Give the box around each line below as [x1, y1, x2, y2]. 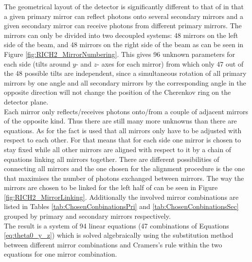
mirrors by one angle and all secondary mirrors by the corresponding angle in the [4, 77, 246, 87]
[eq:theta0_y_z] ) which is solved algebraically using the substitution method [4, 230, 234, 240]
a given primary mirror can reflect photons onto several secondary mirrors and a [4, 11, 243, 21]
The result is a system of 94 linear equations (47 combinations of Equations [4, 220, 229, 230]
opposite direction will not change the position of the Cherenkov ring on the [4, 87, 231, 97]
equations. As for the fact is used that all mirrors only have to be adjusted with [4, 125, 242, 135]
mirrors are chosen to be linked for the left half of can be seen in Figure [4, 182, 218, 192]
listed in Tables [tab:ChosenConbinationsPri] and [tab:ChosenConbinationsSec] [4, 201, 239, 211]
